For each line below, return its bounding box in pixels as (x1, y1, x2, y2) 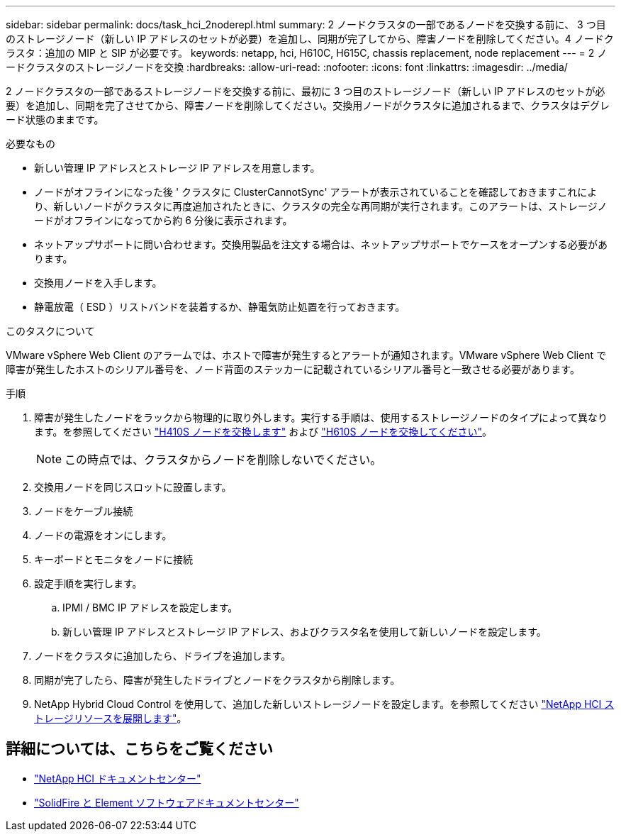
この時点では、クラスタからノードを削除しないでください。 (65, 453, 382, 467)
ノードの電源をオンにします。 (34, 529, 172, 541)
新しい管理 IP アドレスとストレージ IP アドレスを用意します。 (34, 162, 320, 174)
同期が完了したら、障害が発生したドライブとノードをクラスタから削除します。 (34, 674, 401, 686)
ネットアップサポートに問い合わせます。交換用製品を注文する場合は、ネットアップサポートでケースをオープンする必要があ (34, 238, 608, 250)
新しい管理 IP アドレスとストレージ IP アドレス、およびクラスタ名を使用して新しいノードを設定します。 (62, 626, 547, 638)
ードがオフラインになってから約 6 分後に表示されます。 (34, 214, 293, 226)
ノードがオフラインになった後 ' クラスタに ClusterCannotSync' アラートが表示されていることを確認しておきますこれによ (34, 186, 598, 198)
